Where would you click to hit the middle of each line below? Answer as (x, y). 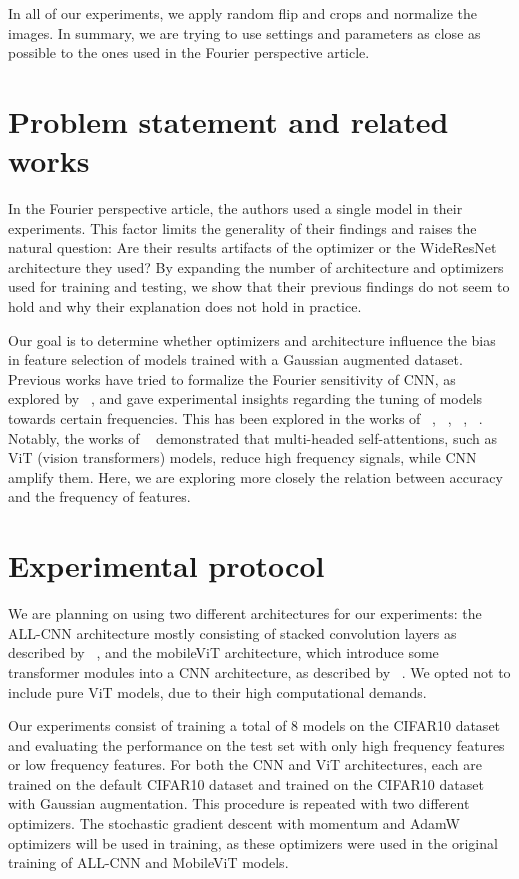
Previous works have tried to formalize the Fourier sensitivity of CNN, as (232, 378)
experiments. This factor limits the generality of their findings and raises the (242, 227)
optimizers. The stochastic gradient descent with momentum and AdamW (234, 823)
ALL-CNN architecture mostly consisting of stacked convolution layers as (232, 632)
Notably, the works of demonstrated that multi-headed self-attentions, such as (252, 437)
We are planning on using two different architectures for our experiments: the (245, 613)
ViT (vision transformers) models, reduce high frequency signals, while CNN (242, 457)
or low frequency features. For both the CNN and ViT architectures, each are (245, 764)
